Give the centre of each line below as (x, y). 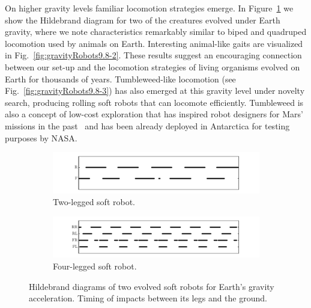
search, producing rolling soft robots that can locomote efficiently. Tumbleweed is (154, 102)
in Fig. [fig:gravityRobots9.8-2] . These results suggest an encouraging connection (153, 55)
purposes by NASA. (41, 137)
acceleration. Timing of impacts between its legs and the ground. (148, 298)
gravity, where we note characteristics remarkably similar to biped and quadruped (156, 32)
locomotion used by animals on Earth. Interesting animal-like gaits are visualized (154, 43)
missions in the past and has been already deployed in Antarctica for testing (147, 125)
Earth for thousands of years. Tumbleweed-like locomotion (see (120, 79)
